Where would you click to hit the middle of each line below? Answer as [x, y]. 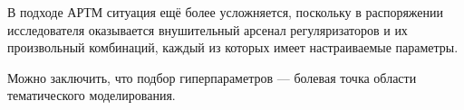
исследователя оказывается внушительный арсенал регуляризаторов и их [208, 29]
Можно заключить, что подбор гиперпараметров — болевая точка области [212, 77]
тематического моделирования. [92, 95]
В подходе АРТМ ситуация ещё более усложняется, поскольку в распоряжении [226, 12]
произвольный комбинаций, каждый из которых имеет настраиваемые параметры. [233, 47]
